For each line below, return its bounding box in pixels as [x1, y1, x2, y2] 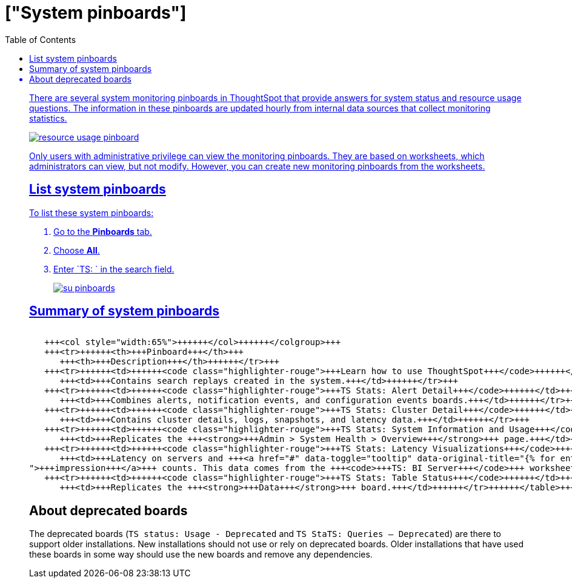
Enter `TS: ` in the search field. [53, 263, 175, 274]
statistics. [29, 113, 67, 124]
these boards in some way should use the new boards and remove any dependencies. [29, 549, 373, 560]
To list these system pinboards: [29, 207, 154, 218]
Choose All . [53, 245, 100, 255]
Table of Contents [5, 34, 76, 45]
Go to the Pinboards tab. [53, 226, 152, 237]
